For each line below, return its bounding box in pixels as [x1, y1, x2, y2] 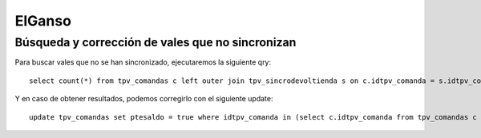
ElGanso [14, 12, 72, 30]
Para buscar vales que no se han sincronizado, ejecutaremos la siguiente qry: [14, 57, 272, 67]
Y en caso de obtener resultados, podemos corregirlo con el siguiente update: [14, 94, 273, 104]
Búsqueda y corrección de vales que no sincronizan [14, 35, 297, 49]
